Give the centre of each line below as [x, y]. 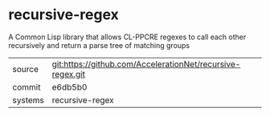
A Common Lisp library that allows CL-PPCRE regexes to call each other [127, 37]
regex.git [69, 74]
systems [28, 100]
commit [27, 87]
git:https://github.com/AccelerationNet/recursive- [146, 64]
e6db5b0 [70, 87]
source [25, 69]
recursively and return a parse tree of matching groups [99, 45]
